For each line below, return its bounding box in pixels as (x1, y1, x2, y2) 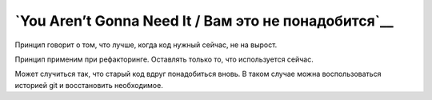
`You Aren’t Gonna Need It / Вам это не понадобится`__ (14, 12, 394, 30)
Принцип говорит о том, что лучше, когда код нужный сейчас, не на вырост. (14, 40, 278, 50)
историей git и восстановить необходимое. (14, 80, 163, 90)
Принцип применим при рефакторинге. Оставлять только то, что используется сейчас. (14, 54, 314, 64)
